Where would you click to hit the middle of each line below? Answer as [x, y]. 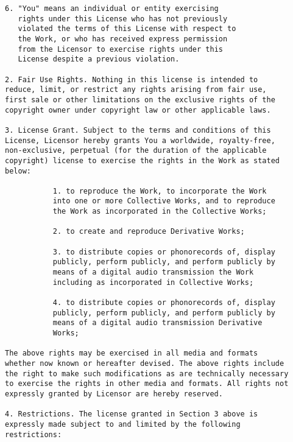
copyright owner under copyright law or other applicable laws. [138, 110]
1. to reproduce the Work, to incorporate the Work [160, 191]
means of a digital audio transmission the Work [153, 272]
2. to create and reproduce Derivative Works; [149, 232]
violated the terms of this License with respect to [127, 29]
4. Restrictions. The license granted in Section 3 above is [132, 414]
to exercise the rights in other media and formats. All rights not [147, 384]
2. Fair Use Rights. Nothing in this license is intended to [132, 79]
